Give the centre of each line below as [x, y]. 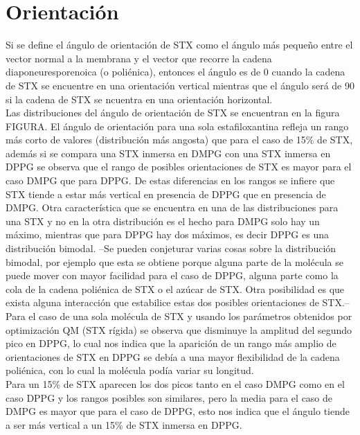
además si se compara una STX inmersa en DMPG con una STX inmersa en [168, 153]
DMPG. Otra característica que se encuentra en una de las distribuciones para [172, 207]
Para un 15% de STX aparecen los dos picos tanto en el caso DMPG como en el [175, 383]
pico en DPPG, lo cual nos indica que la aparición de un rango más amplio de [171, 343]
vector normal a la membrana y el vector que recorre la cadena [139, 58]
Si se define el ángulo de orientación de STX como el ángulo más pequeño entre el [179, 45]
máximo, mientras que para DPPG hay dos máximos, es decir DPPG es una [167, 234]
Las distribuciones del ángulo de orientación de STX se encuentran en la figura [173, 113]
